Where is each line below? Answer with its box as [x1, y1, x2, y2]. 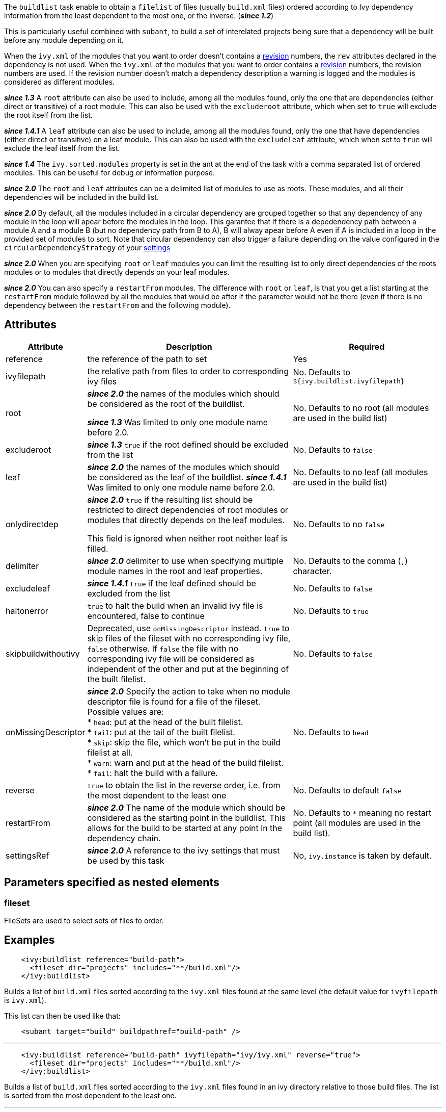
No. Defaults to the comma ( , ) [293, 555, 408, 566]
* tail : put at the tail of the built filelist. [87, 727, 235, 737]
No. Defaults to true [293, 605, 369, 616]
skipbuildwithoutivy [6, 648, 80, 659]
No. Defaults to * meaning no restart [293, 807, 432, 818]
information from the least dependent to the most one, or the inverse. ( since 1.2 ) [4, 11, 274, 20]
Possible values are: [87, 706, 164, 717]
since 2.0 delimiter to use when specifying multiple [87, 555, 284, 566]
